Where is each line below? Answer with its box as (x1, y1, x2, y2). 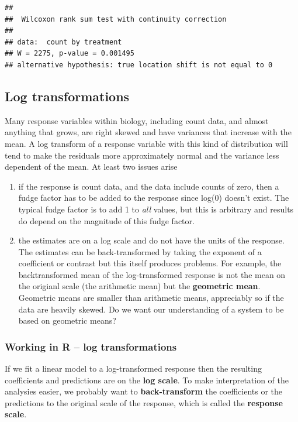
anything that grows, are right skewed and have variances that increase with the (5, 126, 292, 138)
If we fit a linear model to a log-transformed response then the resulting (5, 362, 262, 375)
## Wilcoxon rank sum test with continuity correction (5, 15, 227, 23)
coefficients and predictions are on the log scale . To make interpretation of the (5, 373, 289, 386)
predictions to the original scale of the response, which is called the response (5, 396, 283, 409)
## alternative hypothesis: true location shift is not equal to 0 (5, 60, 273, 69)
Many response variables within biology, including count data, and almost (5, 114, 269, 126)
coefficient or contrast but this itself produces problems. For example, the (18, 257, 282, 269)
